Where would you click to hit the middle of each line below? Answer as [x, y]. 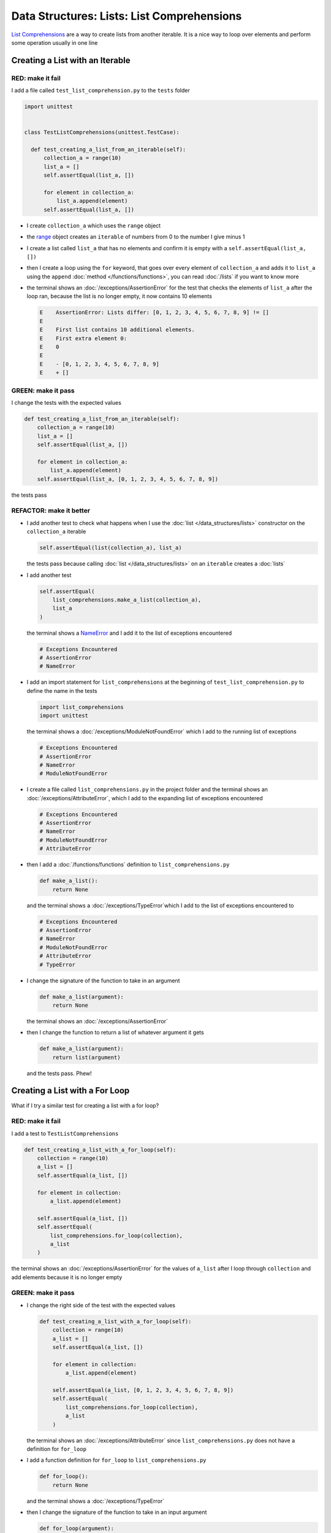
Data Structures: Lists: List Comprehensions [127, 16]
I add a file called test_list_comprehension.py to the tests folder [101, 90]
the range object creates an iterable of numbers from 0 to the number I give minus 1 [136, 237]
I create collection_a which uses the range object [94, 225]
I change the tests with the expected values [67, 402]
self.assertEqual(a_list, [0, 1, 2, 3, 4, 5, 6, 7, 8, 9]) [143, 1390]
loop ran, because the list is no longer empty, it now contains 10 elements [120, 296]
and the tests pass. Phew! [59, 1073]
